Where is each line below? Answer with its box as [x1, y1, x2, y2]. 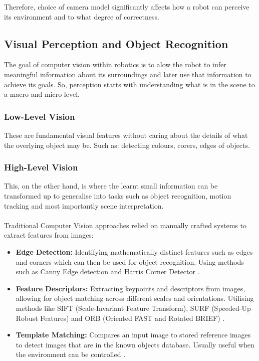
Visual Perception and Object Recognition [4, 36, 228, 51]
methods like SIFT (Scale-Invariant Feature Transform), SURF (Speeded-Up [16, 302, 251, 313]
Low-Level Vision [4, 110, 75, 122]
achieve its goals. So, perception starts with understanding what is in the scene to [4, 79, 255, 89]
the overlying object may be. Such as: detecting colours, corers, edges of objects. [4, 139, 250, 150]
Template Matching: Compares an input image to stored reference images [16, 329, 251, 340]
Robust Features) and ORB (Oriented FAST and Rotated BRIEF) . [16, 312, 225, 323]
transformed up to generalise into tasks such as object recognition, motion [4, 190, 231, 201]
